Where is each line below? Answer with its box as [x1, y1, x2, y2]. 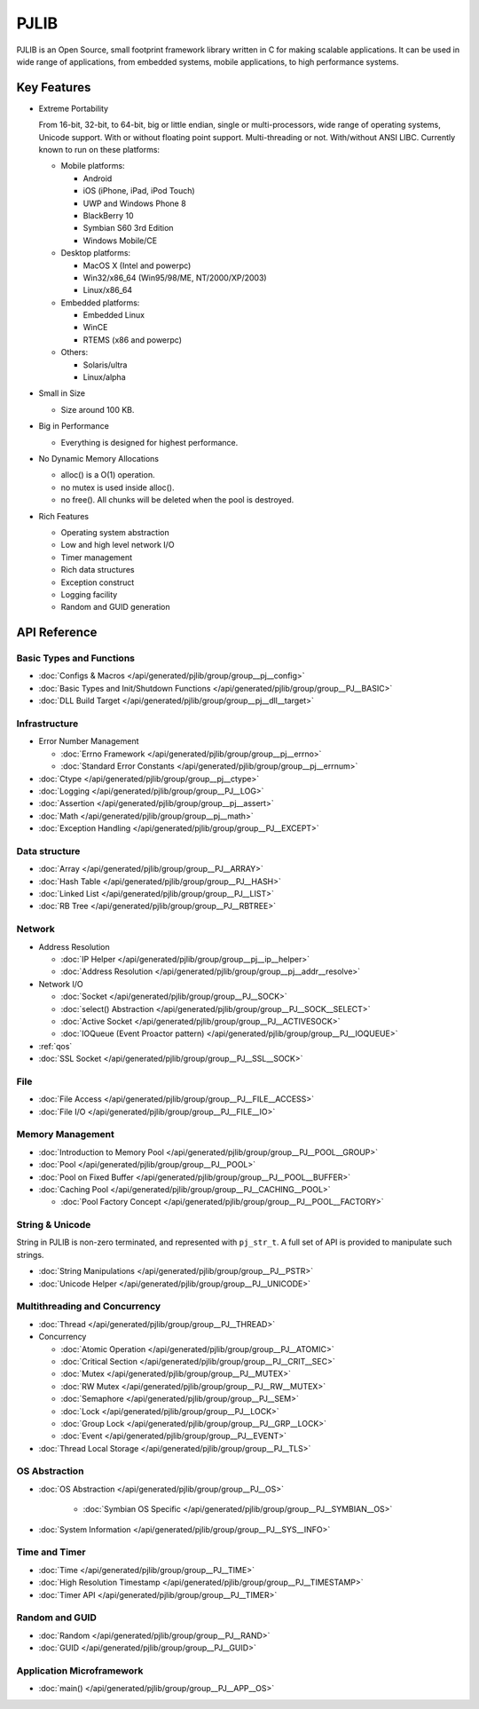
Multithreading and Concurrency [16, 1301, 161, 1313]
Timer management [60, 551, 133, 563]
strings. [16, 1249, 44, 1260]
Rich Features [38, 510, 89, 521]
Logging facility [60, 589, 118, 599]
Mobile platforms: [60, 161, 125, 171]
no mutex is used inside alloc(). [60, 482, 175, 493]
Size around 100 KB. [60, 404, 135, 415]
